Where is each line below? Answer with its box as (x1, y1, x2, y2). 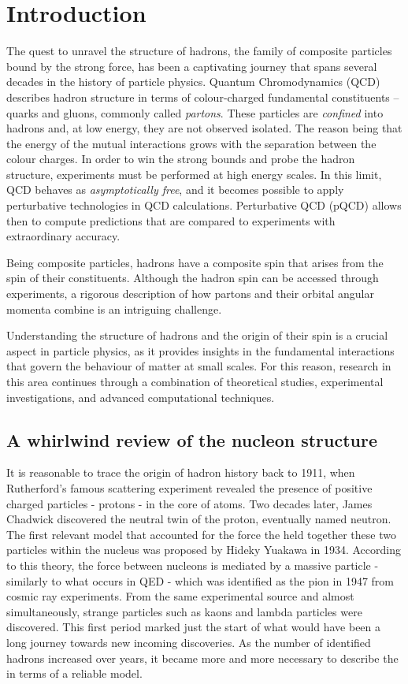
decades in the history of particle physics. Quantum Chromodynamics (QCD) (6, 73, 380, 90)
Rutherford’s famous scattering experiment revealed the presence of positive (6, 479, 373, 496)
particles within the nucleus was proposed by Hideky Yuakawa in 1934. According (6, 541, 401, 558)
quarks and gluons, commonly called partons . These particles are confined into (6, 104, 384, 121)
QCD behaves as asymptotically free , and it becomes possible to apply (6, 181, 344, 198)
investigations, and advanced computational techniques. (6, 388, 275, 405)
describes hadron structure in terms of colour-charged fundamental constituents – (6, 88, 399, 105)
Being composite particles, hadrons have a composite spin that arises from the (6, 254, 384, 270)
